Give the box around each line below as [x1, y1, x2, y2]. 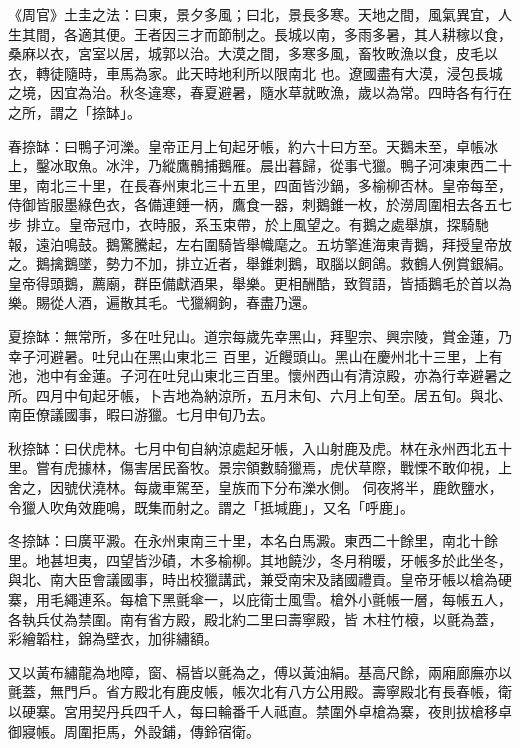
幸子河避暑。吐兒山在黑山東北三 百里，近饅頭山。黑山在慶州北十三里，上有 [8, 345, 503, 366]
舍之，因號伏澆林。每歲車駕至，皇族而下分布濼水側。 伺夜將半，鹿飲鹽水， [8, 477, 503, 498]
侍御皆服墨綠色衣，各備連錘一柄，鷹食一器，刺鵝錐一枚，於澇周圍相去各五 [8, 194, 498, 215]
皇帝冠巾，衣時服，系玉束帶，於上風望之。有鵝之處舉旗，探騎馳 [68, 213, 489, 234]
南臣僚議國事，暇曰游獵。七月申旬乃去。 [8, 404, 274, 425]
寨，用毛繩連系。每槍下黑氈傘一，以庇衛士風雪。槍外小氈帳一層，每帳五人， [8, 589, 512, 610]
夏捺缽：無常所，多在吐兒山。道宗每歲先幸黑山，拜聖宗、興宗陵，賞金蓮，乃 [8, 325, 512, 346]
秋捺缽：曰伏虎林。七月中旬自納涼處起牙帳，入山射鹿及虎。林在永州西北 [8, 437, 484, 458]
